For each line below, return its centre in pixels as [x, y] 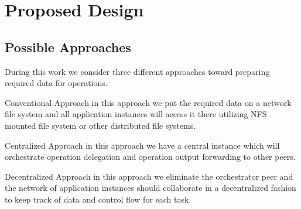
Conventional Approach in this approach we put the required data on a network [148, 102]
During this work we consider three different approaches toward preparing [137, 71]
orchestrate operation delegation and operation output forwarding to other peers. [150, 157]
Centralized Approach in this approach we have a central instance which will [142, 145]
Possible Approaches [68, 47]
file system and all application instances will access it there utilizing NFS [136, 114]
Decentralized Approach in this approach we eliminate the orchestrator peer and [149, 176]
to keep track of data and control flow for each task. [98, 199]
